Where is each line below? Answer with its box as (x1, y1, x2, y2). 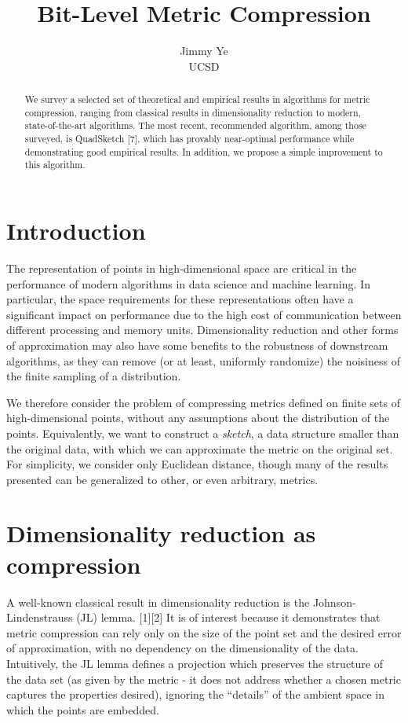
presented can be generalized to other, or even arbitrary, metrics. (6, 471, 319, 487)
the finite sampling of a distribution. (6, 368, 181, 384)
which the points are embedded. (6, 701, 159, 717)
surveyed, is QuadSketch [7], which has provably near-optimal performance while (24, 132, 355, 145)
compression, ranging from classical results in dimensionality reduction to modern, (24, 105, 361, 119)
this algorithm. (24, 158, 86, 171)
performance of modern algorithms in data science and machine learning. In (6, 275, 370, 292)
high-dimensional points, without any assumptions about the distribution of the (6, 409, 390, 426)
